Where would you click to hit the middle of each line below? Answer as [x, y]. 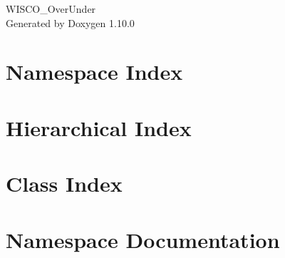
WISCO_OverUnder [51, 9]
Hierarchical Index [99, 127]
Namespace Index [94, 72]
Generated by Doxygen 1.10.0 [70, 22]
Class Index [64, 184]
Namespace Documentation [143, 239]
